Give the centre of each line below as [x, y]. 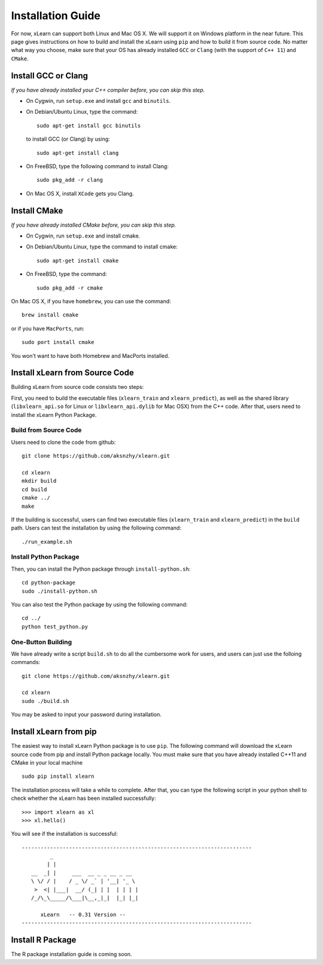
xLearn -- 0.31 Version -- [83, 914]
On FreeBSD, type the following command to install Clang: [97, 166]
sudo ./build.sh [45, 701]
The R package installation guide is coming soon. [71, 954]
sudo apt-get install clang [78, 153]
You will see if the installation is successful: [64, 834]
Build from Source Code [46, 430]
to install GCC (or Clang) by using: [68, 139]
